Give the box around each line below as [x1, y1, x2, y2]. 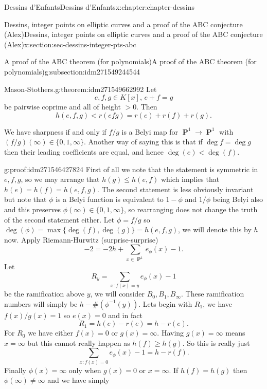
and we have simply [47, 375, 110, 385]
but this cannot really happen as [27, 337, 130, 348]
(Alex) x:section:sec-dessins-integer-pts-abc [4, 39, 136, 49]
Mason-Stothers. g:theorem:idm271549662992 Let [4, 83, 157, 94]
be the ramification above [4, 288, 84, 299]
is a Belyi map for [121, 126, 179, 137]
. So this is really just [182, 337, 250, 348]
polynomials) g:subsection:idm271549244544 [4, 66, 140, 77]
